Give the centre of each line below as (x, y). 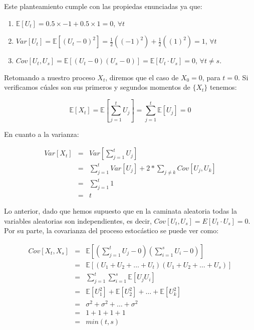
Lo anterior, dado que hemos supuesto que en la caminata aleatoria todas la (120, 210)
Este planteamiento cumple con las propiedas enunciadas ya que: (103, 6)
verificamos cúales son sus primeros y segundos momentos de (97, 87)
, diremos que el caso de (142, 77)
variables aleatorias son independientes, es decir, (78, 220)
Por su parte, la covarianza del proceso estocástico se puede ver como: (111, 230)
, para (211, 77)
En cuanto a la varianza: (42, 134)
